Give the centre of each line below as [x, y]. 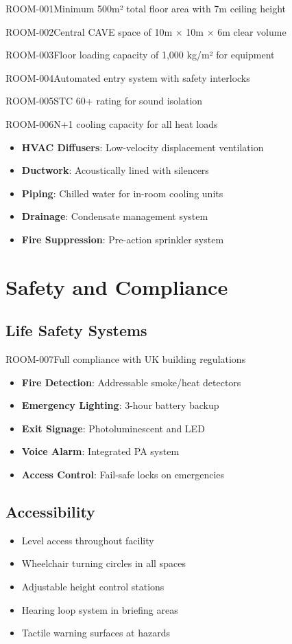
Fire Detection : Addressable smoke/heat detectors [131, 382]
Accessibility [50, 512]
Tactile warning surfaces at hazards [96, 633]
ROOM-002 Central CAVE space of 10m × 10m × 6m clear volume [146, 31]
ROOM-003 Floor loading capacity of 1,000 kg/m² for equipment [140, 55]
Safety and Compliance [117, 286]
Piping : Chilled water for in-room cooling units [122, 193]
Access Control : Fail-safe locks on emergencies [123, 475]
